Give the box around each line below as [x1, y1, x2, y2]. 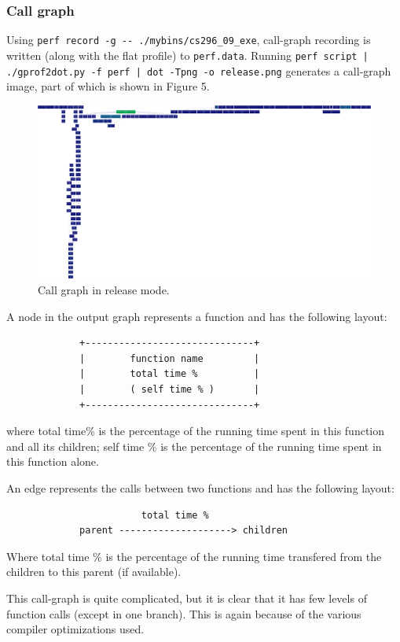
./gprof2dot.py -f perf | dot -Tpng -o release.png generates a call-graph [6, 62, 391, 79]
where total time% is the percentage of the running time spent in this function [6, 422, 385, 439]
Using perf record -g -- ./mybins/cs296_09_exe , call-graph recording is [6, 31, 371, 48]
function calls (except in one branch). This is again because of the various [6, 605, 361, 622]
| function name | [79, 352, 260, 364]
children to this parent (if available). [6, 563, 182, 580]
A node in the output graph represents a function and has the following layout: [6, 308, 387, 324]
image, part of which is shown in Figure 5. [6, 78, 210, 94]
